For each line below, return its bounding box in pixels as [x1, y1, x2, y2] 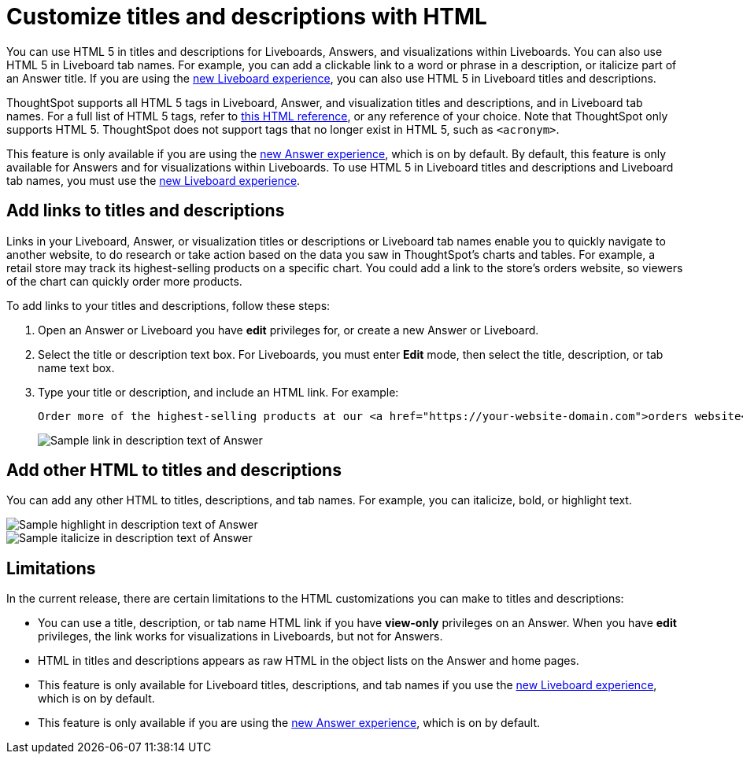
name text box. [38, 360, 115, 374]
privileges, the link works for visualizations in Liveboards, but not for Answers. [38, 629, 443, 644]
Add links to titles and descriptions [6, 201, 285, 221]
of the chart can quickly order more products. [6, 274, 242, 288]
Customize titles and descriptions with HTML [6, 3, 487, 30]
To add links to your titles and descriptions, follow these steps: [6, 298, 331, 312]
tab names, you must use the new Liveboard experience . [6, 173, 301, 187]
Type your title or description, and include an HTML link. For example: [38, 385, 399, 399]
